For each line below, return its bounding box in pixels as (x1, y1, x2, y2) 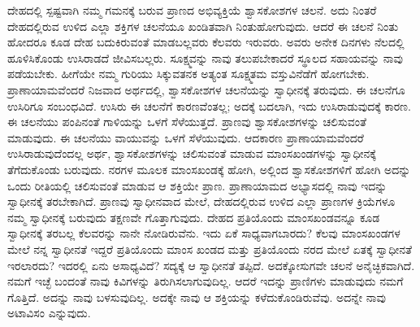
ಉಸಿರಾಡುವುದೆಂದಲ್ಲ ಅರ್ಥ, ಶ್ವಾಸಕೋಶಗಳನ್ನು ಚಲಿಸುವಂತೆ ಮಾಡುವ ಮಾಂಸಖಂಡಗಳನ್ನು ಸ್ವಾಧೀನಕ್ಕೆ (7, 145, 376, 162)
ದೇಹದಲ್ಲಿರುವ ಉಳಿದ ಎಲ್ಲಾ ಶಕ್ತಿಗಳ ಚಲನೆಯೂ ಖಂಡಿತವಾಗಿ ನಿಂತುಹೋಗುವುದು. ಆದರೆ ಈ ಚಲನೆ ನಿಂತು (7, 17, 399, 34)
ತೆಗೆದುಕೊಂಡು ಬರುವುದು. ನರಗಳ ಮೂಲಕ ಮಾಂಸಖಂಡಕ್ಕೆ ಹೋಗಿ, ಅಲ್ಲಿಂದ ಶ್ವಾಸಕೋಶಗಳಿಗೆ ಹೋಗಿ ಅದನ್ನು (7, 160, 411, 177)
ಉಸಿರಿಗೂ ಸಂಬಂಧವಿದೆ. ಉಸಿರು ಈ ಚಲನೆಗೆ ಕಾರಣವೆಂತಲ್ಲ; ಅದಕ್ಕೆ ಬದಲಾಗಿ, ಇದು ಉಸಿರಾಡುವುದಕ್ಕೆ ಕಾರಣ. (7, 97, 411, 114)
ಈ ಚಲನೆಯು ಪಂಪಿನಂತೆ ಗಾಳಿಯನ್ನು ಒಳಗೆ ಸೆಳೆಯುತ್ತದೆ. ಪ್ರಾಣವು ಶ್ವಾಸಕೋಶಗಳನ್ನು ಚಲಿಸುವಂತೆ (7, 113, 366, 130)
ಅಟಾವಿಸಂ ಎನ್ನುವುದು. (7, 304, 91, 321)
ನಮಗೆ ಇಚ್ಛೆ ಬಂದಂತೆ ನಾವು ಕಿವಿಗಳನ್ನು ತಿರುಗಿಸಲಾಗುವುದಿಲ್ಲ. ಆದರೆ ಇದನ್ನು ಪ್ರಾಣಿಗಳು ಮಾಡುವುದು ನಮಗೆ (7, 272, 404, 290)
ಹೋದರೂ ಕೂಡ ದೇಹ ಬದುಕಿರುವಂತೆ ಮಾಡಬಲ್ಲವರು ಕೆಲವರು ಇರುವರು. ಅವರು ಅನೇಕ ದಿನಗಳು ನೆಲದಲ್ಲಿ (7, 33, 405, 50)
